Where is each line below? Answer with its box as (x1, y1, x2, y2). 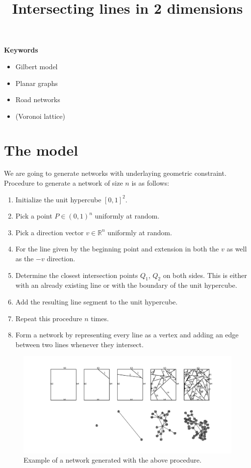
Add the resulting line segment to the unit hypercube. (15, 297, 178, 307)
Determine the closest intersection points (15, 270, 138, 280)
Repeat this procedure (15, 313, 82, 323)
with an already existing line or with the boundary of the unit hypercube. (15, 280, 237, 290)
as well (226, 244, 247, 254)
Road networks (15, 94, 60, 105)
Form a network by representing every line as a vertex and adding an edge (15, 330, 239, 340)
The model (4, 139, 78, 160)
